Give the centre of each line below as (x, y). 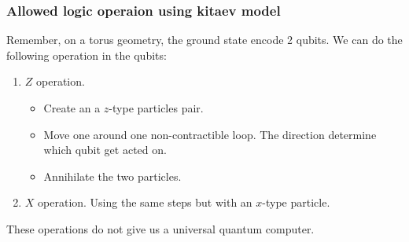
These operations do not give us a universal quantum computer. (160, 228)
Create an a (72, 108)
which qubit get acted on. (105, 150)
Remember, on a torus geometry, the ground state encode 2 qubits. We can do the (204, 40)
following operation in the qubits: (87, 55)
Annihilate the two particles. (112, 176)
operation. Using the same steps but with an (145, 202)
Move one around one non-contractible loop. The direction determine (210, 134)
